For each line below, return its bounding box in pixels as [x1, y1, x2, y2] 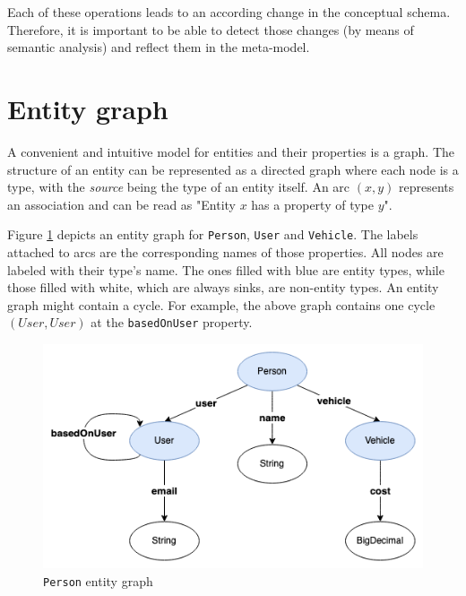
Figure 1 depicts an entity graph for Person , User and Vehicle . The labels [7, 225, 419, 244]
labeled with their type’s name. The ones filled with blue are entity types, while [7, 260, 444, 279]
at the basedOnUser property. [91, 313, 253, 332]
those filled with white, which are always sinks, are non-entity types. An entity [7, 278, 439, 297]
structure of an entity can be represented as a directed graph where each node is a [7, 160, 459, 178]
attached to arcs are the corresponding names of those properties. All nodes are [7, 242, 444, 261]
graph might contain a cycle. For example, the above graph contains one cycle [7, 295, 436, 314]
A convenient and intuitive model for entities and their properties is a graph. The [7, 142, 454, 160]
